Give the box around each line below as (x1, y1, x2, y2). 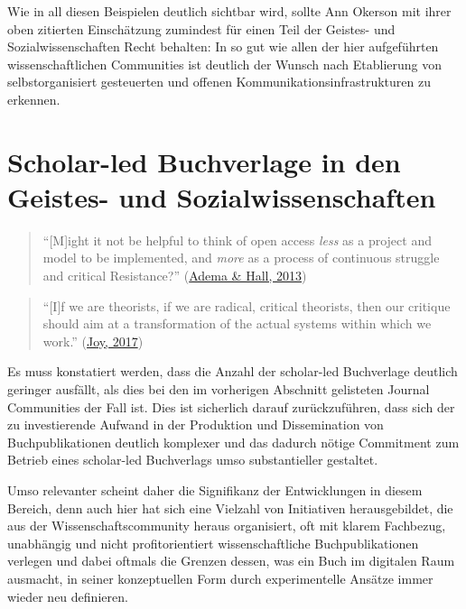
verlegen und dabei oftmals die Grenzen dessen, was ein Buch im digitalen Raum (7, 551, 455, 570)
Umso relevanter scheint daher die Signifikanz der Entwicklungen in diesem (7, 481, 423, 499)
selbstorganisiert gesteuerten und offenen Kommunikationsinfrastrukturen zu (7, 72, 431, 91)
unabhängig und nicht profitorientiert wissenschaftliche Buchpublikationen (7, 533, 419, 552)
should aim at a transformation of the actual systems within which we (42, 314, 432, 333)
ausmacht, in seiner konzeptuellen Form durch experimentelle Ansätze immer (7, 568, 433, 587)
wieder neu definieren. (7, 586, 128, 605)
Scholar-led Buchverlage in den (7, 143, 401, 180)
